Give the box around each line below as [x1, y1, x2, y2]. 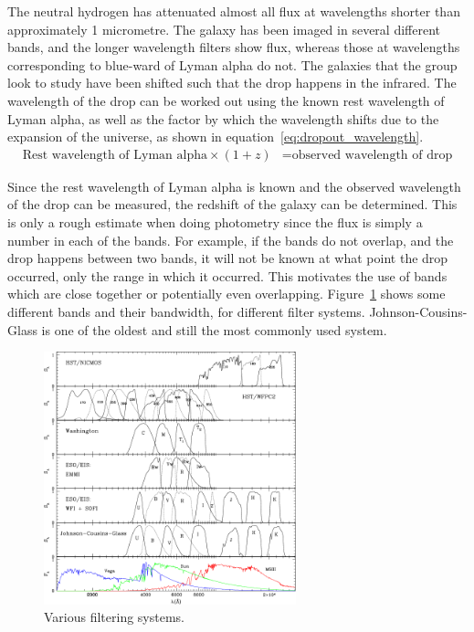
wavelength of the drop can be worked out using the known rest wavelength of [7, 90, 445, 110]
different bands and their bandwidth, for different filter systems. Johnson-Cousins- [7, 301, 468, 321]
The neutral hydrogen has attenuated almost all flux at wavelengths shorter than [7, 2, 460, 20]
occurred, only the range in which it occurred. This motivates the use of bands [7, 266, 448, 285]
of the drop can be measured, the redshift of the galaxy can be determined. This [7, 195, 458, 214]
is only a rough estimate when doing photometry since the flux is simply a [7, 212, 423, 231]
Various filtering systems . [44, 607, 185, 627]
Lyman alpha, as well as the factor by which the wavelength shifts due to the [7, 109, 439, 128]
